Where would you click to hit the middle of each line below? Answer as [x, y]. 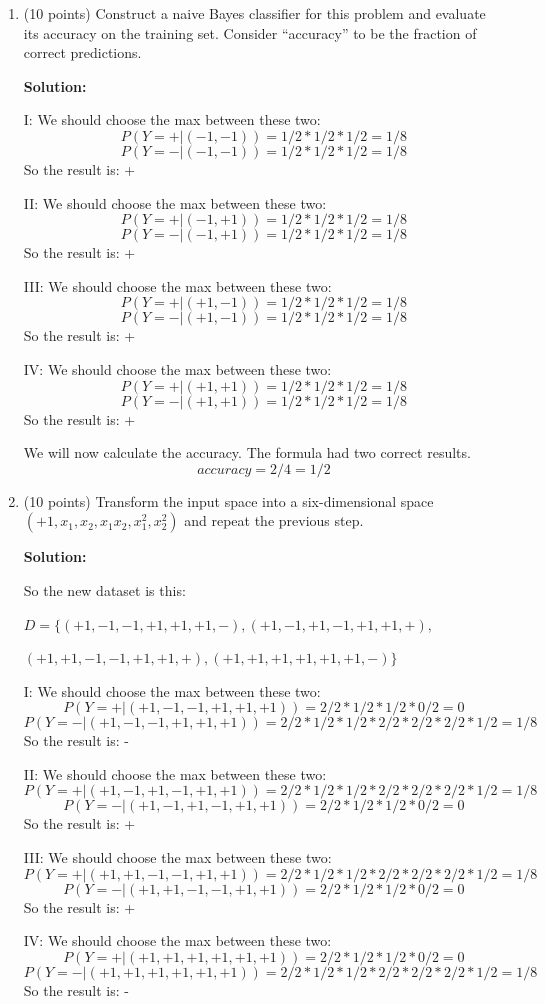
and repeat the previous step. [274, 520]
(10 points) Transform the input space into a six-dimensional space [228, 500]
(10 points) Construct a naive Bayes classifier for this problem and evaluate [254, 13]
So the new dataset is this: [104, 589]
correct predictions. [82, 52]
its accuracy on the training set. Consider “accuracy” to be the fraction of [250, 32]
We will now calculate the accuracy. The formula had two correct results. [247, 452]
